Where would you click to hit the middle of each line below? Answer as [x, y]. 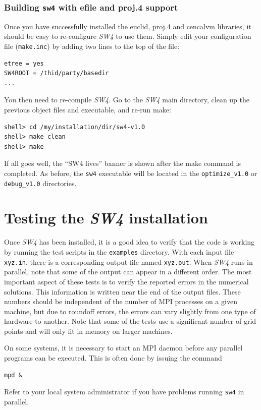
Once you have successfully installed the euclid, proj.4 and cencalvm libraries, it [128, 26]
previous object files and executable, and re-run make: [88, 109]
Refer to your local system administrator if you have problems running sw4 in [124, 392]
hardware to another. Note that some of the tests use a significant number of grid [130, 321]
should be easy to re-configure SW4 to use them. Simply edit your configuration [128, 36]
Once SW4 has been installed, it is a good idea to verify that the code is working [129, 242]
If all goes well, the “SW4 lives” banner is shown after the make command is [123, 163]
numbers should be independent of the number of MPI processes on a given [121, 301]
